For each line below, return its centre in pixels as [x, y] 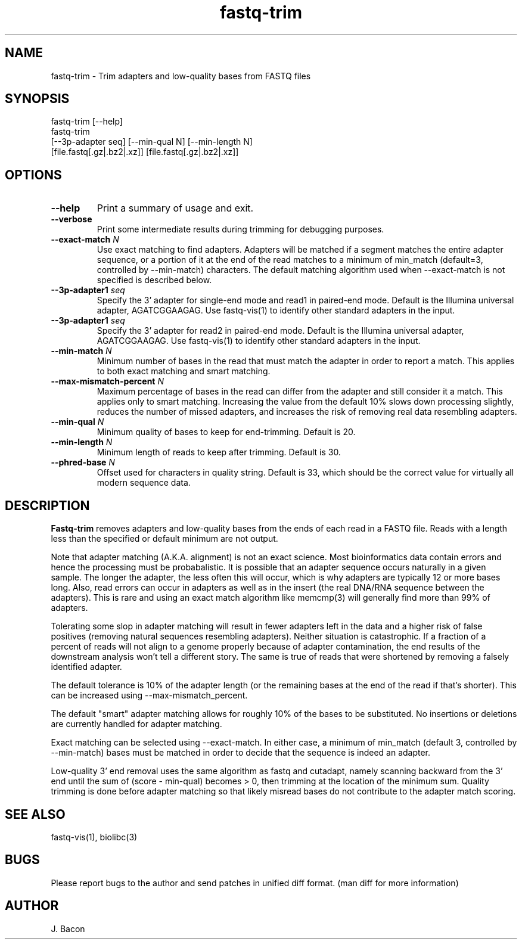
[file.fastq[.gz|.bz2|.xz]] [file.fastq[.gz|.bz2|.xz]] [145, 152]
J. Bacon [68, 929]
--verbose [72, 219]
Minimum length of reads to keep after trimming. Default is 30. [219, 452]
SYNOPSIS [37, 99]
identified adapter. [86, 667]
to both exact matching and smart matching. [184, 371]
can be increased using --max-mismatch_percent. [149, 695]
